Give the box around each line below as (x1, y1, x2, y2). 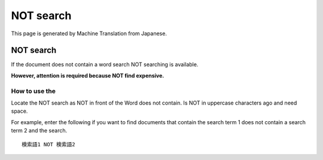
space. (11, 107, 28, 115)
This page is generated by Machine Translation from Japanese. (11, 30, 167, 37)
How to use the (11, 87, 56, 95)
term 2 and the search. (11, 127, 68, 134)
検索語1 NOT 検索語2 (22, 141, 76, 147)
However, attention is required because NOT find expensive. (11, 72, 164, 79)
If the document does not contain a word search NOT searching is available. (11, 61, 199, 68)
